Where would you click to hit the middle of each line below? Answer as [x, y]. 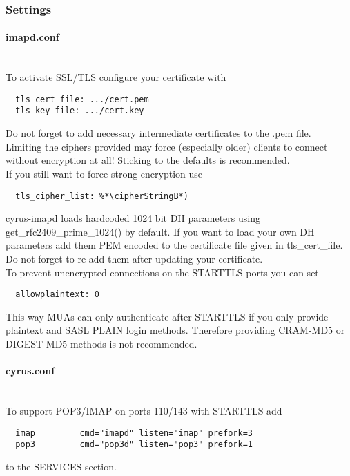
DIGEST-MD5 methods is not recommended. [101, 343]
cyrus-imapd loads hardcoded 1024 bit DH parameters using [133, 218]
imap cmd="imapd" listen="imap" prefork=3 [134, 433]
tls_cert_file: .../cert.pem [82, 99]
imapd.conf [32, 37]
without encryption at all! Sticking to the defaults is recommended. [148, 160]
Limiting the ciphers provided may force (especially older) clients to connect [167, 146]
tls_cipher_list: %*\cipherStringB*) [102, 196]
